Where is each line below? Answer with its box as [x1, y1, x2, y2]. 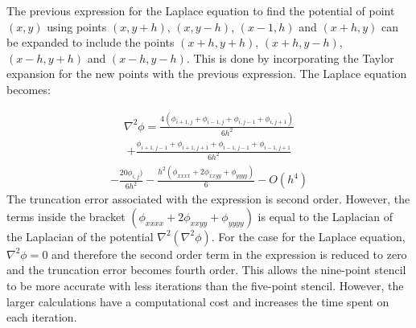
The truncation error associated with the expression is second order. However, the [6, 191, 410, 207]
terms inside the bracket [6, 207, 126, 224]
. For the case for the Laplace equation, [211, 228, 406, 244]
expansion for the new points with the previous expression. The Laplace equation [6, 65, 407, 82]
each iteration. [6, 309, 77, 326]
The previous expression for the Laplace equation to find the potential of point [6, 2, 395, 18]
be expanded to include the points [6, 34, 175, 51]
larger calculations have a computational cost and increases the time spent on [6, 293, 389, 310]
